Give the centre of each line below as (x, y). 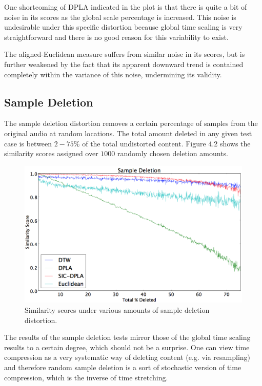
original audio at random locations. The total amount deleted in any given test (128, 133)
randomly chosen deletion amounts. (173, 153)
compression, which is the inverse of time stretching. (86, 377)
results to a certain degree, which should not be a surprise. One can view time (127, 347)
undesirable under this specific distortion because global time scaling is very (123, 27)
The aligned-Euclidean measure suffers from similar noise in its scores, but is (125, 54)
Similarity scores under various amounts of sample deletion (117, 310)
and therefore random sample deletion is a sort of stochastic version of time (123, 367)
